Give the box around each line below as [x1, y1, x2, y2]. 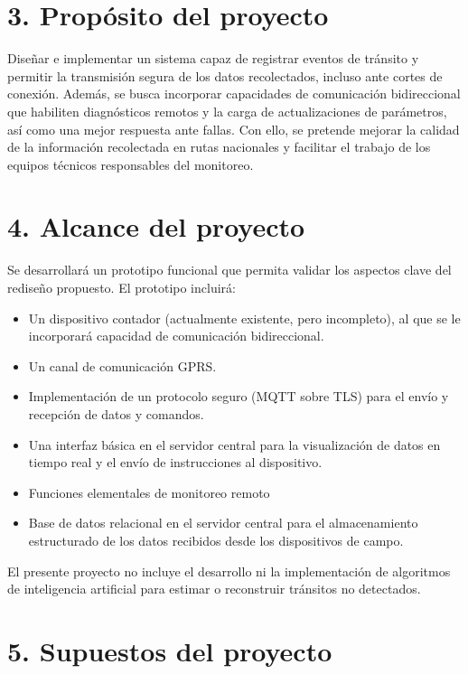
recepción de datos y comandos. [28, 404, 204, 423]
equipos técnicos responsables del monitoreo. [7, 154, 254, 173]
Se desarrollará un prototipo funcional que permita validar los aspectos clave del [7, 260, 452, 279]
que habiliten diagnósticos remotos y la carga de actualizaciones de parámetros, [7, 101, 447, 120]
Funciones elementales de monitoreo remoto [28, 482, 270, 501]
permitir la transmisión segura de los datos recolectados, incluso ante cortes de [7, 66, 443, 85]
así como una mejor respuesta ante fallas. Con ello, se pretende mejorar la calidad [7, 119, 460, 138]
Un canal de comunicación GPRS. [28, 356, 217, 375]
